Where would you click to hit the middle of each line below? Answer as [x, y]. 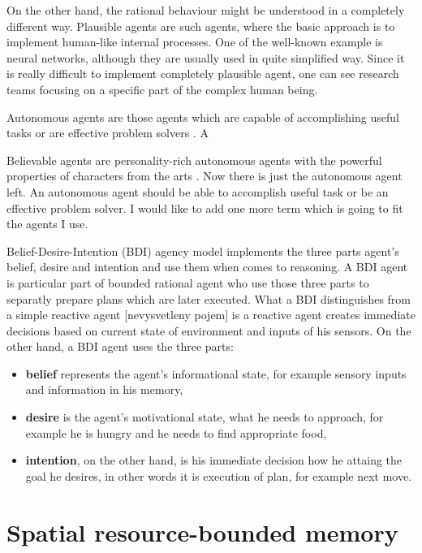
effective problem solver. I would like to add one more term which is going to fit [205, 207]
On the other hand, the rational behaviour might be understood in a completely [206, 10]
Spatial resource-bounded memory [202, 531]
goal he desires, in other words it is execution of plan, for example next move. [219, 475]
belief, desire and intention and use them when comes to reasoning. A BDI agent [207, 267]
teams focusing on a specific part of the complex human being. [162, 89]
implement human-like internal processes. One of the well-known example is [195, 42]
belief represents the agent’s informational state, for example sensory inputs [216, 373]
